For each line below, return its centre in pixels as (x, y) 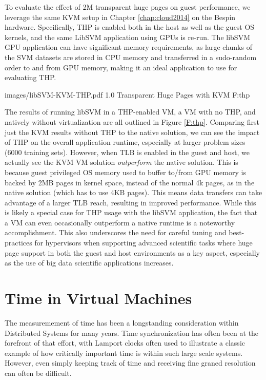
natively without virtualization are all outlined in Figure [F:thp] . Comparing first (132, 121)
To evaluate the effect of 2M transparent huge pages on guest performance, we (128, 7)
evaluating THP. (30, 77)
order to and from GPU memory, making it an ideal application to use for (121, 67)
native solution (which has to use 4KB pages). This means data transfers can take (134, 192)
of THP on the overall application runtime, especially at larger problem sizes (125, 142)
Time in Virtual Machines (98, 298)
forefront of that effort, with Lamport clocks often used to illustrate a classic (125, 343)
